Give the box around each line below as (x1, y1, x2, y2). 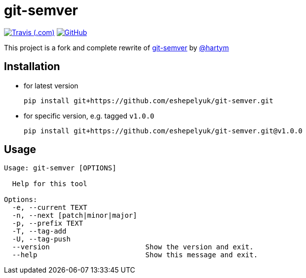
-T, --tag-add (12, 227, 67, 236)
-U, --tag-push (12, 235, 71, 243)
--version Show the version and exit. (12, 243, 254, 251)
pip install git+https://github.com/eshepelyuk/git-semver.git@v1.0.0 (24, 126, 303, 135)
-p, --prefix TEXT (12, 219, 83, 228)
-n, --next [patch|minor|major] (12, 211, 137, 220)
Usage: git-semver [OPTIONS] (4, 164, 116, 172)
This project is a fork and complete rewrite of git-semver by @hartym (4, 43, 229, 52)
